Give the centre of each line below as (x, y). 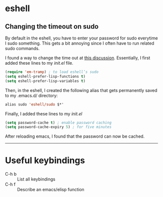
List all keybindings (36, 179)
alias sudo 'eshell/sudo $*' (34, 104)
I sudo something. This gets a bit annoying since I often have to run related (80, 43)
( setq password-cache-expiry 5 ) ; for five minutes (58, 127)
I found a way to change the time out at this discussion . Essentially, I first (78, 58)
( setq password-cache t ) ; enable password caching (58, 123)
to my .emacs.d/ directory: (32, 95)
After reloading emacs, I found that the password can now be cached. (75, 136)
